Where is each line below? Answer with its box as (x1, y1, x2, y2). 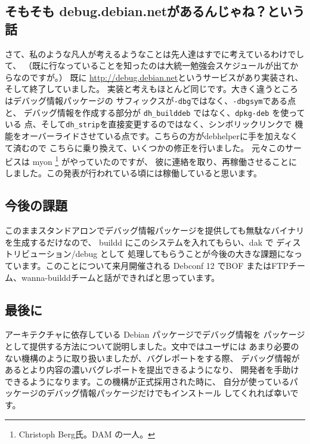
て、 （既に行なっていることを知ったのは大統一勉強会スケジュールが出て (5, 59, 290, 72)
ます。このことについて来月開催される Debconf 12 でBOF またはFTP (21, 259, 289, 271)
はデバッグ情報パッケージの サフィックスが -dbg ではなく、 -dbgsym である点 (5, 94, 296, 106)
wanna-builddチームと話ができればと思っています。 (21, 271, 220, 283)
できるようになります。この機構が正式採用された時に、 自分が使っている (5, 375, 290, 387)
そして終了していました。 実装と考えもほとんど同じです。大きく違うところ (5, 82, 298, 95)
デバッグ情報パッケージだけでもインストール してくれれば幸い (46, 387, 290, 399)
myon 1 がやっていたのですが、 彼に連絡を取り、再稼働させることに (32, 154, 297, 167)
